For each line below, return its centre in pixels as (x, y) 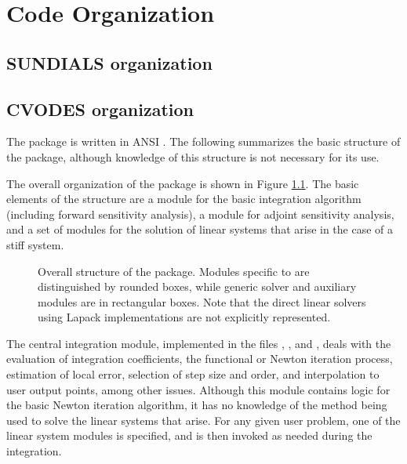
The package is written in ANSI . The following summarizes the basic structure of (203, 141)
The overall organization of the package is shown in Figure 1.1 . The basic (183, 183)
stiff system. (35, 244)
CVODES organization (100, 109)
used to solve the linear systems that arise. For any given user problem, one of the (203, 420)
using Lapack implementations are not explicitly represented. (184, 317)
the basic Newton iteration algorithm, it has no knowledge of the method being (197, 405)
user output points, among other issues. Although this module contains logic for (198, 389)
